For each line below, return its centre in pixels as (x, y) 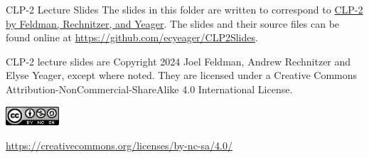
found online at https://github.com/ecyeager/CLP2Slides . (132, 37)
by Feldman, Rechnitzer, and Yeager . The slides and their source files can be (173, 23)
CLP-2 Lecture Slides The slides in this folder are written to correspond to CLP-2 (184, 9)
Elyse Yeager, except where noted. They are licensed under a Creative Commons (182, 75)
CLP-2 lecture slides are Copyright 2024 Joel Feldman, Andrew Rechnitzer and (178, 61)
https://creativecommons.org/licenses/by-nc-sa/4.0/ (119, 145)
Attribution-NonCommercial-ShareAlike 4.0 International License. (149, 89)
